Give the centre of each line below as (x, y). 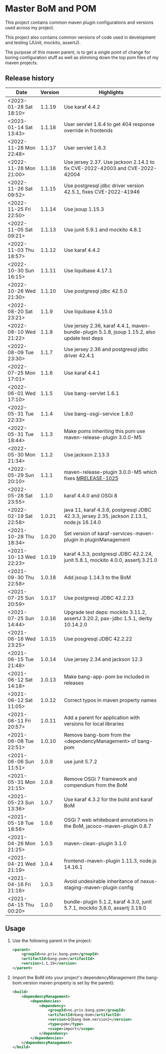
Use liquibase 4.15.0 (88, 311)
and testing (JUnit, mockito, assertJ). (43, 42)
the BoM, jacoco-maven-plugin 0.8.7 (108, 826)
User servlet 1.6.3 (85, 148)
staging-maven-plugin (91, 887)
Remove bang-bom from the (97, 735)
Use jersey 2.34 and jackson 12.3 (103, 659)
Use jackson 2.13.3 (87, 454)
